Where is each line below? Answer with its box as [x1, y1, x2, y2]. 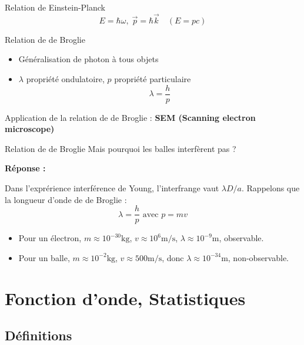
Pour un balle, [18, 251, 70, 263]
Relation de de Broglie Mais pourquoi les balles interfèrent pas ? [5, 142, 236, 154]
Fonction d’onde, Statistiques [5, 286, 246, 310]
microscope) [5, 123, 55, 135]
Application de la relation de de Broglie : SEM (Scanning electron [5, 111, 256, 123]
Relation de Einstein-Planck [5, 1, 106, 13]
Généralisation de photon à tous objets [18, 53, 159, 65]
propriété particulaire [114, 73, 191, 84]
